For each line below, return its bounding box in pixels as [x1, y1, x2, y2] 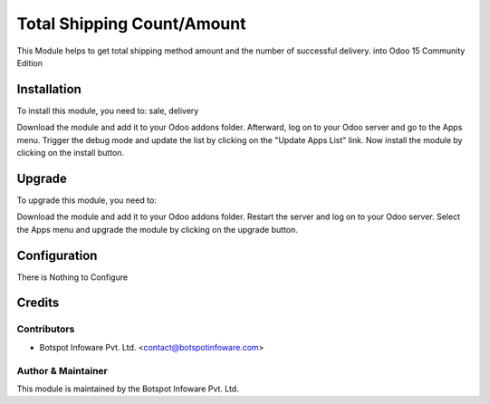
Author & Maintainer [16, 364, 108, 377]
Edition [16, 57, 43, 68]
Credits [16, 295, 60, 311]
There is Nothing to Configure [16, 272, 129, 283]
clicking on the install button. [16, 148, 125, 159]
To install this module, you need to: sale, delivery [16, 105, 199, 116]
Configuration [16, 247, 98, 263]
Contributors [16, 322, 75, 335]
